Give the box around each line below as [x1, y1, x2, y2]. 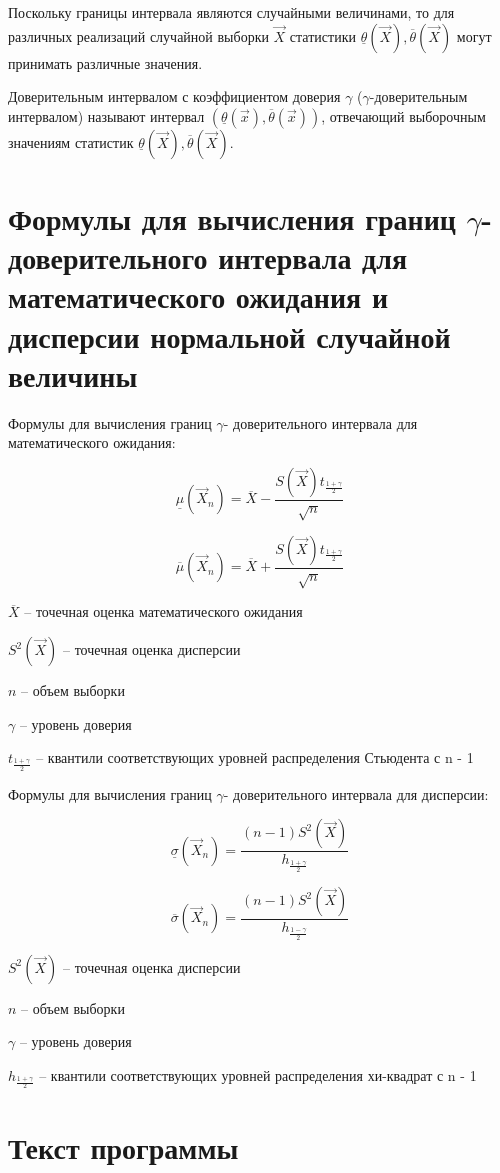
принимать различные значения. [8, 52, 203, 73]
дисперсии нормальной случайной [8, 315, 451, 356]
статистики [289, 25, 356, 46]
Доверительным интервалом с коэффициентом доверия [8, 86, 341, 107]
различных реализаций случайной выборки [8, 25, 269, 46]
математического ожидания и [8, 276, 389, 317]
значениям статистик [8, 131, 134, 152]
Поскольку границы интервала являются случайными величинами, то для [8, 2, 455, 22]
